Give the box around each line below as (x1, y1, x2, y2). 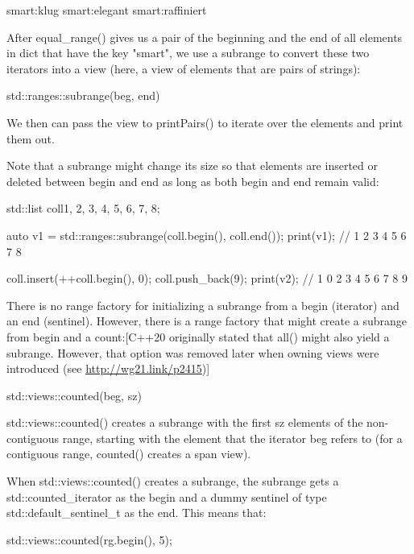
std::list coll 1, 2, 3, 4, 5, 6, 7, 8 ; (6, 200, 160, 217)
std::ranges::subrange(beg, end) (6, 87, 160, 104)
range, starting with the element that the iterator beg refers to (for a (62, 429, 403, 446)
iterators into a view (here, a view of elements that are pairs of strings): (6, 60, 361, 76)
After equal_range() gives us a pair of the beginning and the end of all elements (6, 28, 403, 45)
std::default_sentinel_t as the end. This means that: (6, 504, 267, 521)
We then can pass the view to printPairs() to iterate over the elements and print (6, 114, 404, 130)
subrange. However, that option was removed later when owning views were (6, 344, 379, 361)
